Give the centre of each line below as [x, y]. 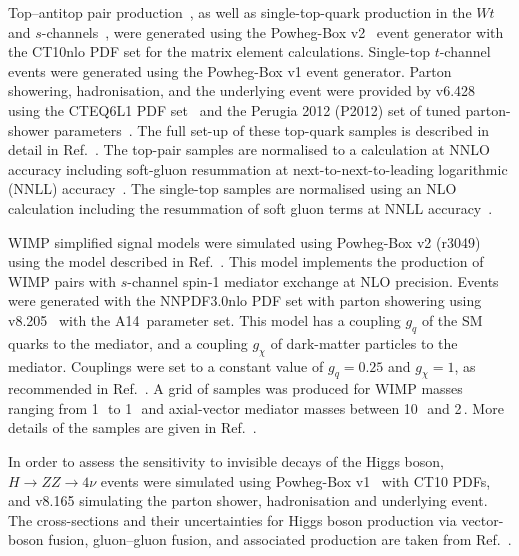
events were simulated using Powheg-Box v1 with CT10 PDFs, [295, 480]
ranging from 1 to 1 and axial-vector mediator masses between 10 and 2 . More [256, 407]
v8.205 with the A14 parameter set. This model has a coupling [204, 319]
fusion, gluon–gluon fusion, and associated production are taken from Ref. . [280, 539]
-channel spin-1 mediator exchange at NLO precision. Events [313, 280]
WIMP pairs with [62, 280]
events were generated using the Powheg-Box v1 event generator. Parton [230, 70]
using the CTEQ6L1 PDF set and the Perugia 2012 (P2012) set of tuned [234, 109]
